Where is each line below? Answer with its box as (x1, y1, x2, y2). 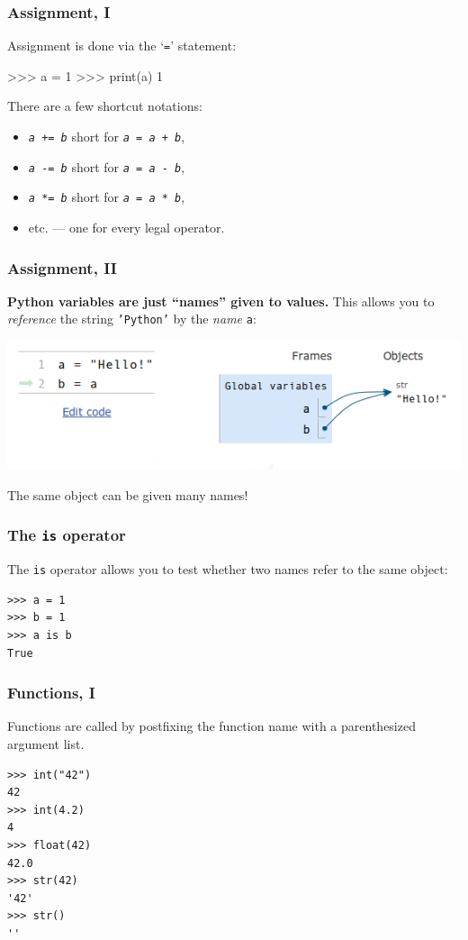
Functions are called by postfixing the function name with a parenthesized (7, 716, 416, 735)
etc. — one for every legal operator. (28, 218, 225, 237)
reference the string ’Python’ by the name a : (7, 309, 256, 328)
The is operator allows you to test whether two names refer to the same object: (7, 560, 448, 579)
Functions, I (7, 681, 95, 704)
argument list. (7, 735, 85, 753)
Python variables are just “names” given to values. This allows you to (7, 291, 435, 310)
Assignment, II (7, 256, 117, 278)
